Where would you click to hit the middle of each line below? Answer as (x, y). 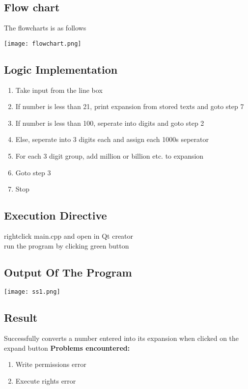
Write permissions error (51, 364)
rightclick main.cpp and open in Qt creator (69, 236)
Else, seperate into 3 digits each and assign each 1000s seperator (112, 139)
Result (21, 318)
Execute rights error (46, 381)
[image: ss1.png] (32, 292)
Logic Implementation (61, 69)
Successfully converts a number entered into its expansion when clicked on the (122, 338)
